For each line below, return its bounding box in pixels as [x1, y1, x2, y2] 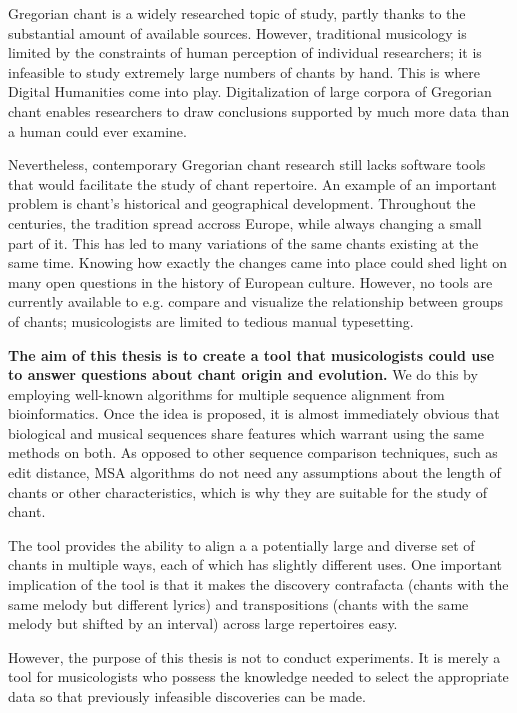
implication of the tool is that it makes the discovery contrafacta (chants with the [8, 574, 509, 595]
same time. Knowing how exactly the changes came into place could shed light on [8, 252, 508, 273]
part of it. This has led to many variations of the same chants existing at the [8, 232, 479, 253]
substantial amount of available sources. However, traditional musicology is [8, 22, 467, 43]
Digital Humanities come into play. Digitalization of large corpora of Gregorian [8, 81, 492, 102]
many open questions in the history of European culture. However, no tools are [8, 271, 493, 292]
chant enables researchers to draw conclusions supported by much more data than [8, 100, 510, 121]
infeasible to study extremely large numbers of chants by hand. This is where [8, 61, 480, 82]
